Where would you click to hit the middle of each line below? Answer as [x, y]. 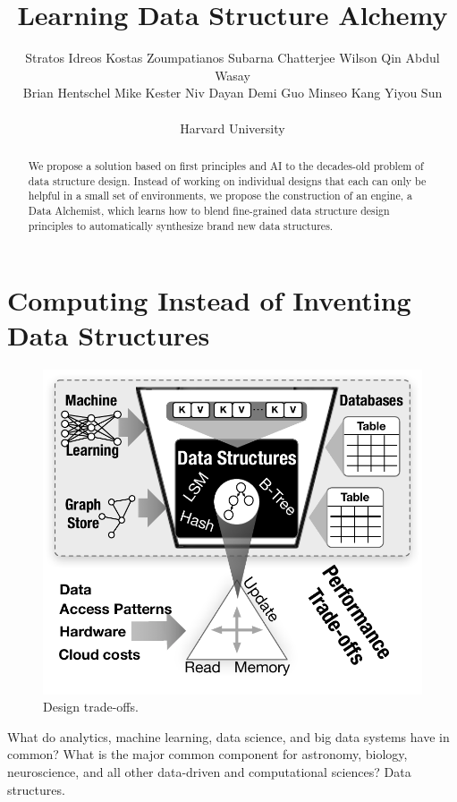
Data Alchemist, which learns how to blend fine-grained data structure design [209, 210]
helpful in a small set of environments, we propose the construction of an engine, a [220, 196]
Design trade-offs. [91, 707]
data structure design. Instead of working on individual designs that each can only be [227, 180]
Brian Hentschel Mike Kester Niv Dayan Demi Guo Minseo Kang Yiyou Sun [233, 93]
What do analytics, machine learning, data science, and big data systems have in [228, 736]
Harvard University [233, 128]
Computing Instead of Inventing [209, 300]
